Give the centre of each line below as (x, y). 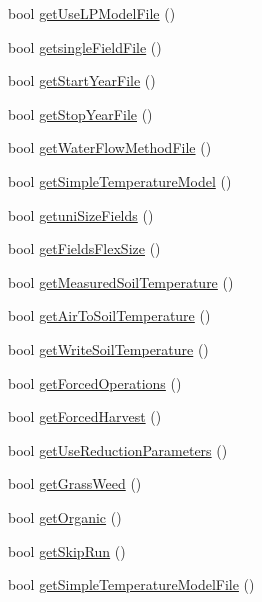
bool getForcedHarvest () (85, 416)
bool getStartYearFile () (82, 80)
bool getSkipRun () (67, 550)
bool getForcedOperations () (95, 382)
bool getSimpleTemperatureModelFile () (131, 584)
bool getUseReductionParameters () (118, 449)
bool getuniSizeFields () (81, 214)
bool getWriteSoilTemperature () (108, 348)
